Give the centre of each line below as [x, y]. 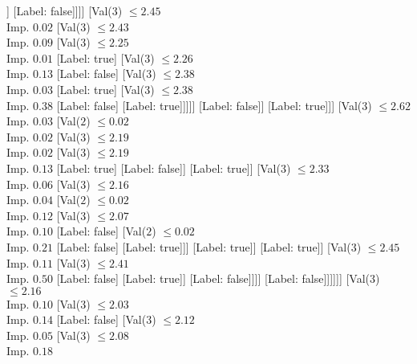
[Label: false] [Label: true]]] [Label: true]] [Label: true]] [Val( [204, 246]
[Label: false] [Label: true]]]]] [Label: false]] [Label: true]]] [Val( [209, 105]
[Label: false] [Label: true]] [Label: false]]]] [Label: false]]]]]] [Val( [213, 278]
